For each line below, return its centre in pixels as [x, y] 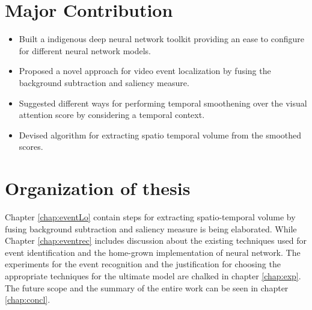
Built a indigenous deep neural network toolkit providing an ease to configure [162, 39]
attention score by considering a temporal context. [112, 115]
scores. [31, 147]
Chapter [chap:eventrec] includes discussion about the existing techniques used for [156, 240]
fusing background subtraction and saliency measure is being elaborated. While [151, 228]
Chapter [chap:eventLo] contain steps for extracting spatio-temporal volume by [150, 217]
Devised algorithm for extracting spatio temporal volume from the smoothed [160, 135]
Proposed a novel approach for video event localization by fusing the [145, 71]
